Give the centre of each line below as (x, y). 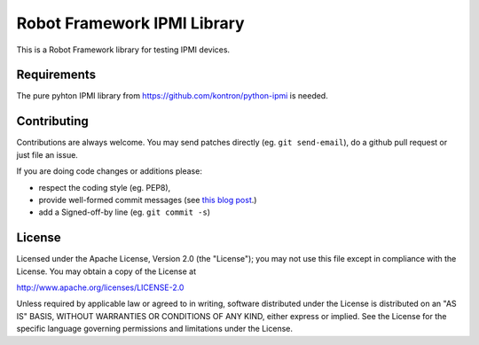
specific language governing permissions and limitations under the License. (154, 329)
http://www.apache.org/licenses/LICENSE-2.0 (100, 287)
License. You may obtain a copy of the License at (106, 271)
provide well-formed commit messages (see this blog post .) (148, 200)
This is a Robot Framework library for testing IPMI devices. (123, 50)
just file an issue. (47, 154)
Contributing (52, 121)
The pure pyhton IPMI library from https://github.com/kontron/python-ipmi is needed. (172, 96)
